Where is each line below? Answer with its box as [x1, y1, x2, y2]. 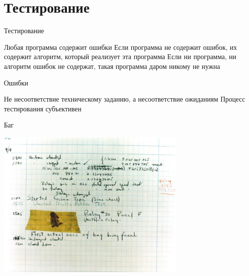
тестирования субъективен [4, 103, 82, 113]
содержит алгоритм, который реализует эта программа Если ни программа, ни [4, 51, 236, 62]
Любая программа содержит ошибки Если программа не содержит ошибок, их [4, 42, 237, 52]
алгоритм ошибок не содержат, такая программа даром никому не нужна [4, 61, 220, 71]
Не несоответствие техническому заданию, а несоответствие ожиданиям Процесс [4, 94, 246, 104]
